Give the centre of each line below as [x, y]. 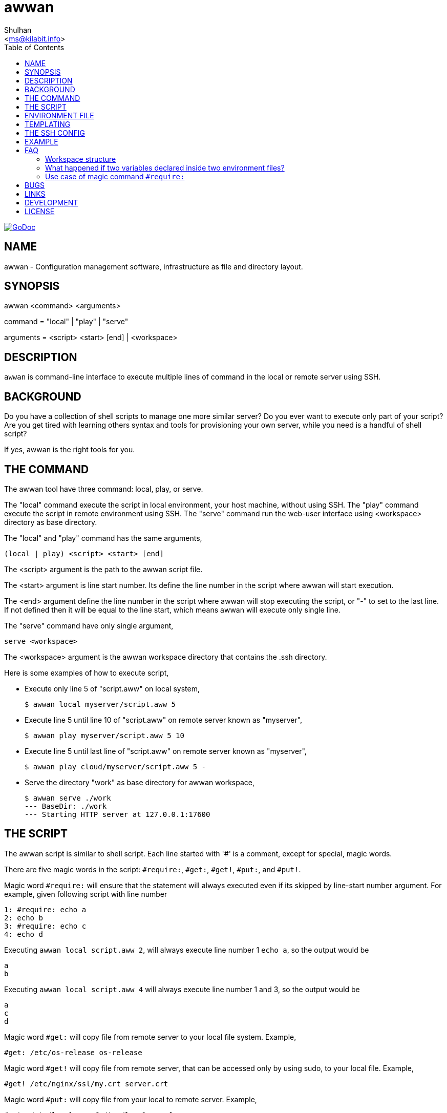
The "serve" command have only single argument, [89, 625]
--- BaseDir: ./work [66, 806]
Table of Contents [34, 47]
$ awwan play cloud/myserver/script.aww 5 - [115, 766]
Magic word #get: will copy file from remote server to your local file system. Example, [150, 1037]
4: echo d [24, 934]
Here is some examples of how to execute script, [87, 673]
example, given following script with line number [86, 894]
